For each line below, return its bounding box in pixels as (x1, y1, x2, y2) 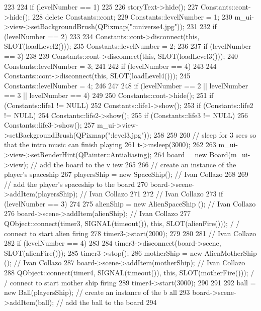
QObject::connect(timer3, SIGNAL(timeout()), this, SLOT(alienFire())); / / (4, 218, 240, 229)
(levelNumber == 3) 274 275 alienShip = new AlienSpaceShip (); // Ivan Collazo (4, 198, 256, 209)
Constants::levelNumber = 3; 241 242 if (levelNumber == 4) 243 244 (4, 60, 217, 71)
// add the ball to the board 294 (56, 296, 157, 307)
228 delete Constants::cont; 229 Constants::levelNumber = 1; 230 (32, 11, 232, 22)
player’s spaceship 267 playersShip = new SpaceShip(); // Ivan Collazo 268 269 (4, 169, 248, 179)
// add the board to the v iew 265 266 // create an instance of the (30, 159, 236, 169)
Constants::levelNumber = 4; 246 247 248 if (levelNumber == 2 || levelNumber (4, 80, 248, 90)
